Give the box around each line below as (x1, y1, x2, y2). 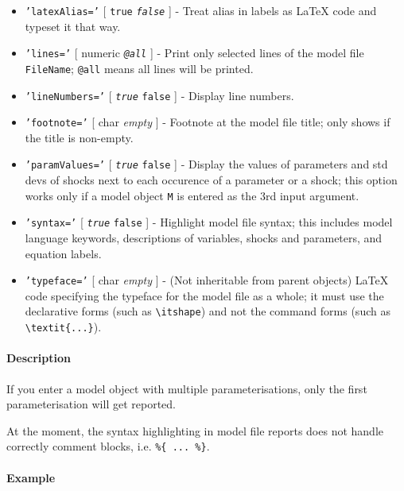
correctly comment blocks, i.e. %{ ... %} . (6, 438, 210, 454)
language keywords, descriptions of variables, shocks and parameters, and (25, 230, 383, 246)
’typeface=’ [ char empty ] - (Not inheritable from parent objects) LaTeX (25, 272, 389, 288)
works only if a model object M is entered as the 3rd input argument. (25, 187, 359, 203)
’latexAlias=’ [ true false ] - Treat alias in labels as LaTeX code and (25, 2, 377, 18)
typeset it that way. (25, 17, 121, 34)
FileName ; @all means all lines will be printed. (25, 60, 254, 76)
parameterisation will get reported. (6, 396, 176, 412)
